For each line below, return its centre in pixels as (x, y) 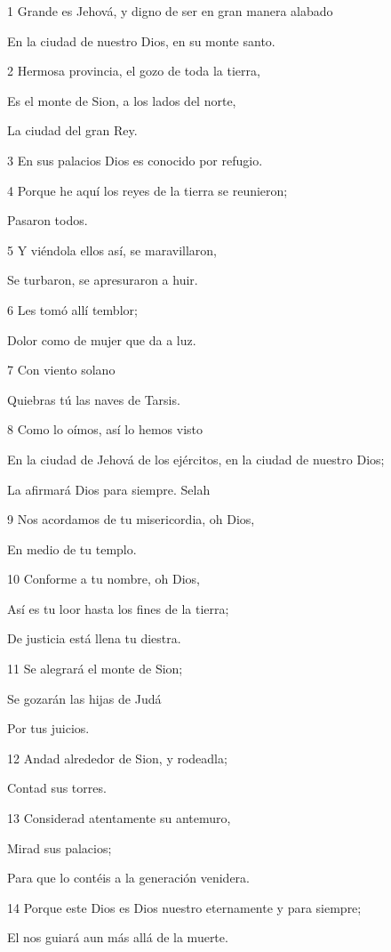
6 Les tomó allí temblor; (72, 309)
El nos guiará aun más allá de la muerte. (118, 937)
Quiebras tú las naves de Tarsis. (94, 399)
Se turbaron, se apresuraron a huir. (103, 280)
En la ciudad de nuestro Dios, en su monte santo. (141, 40)
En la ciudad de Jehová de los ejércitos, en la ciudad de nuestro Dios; (196, 459)
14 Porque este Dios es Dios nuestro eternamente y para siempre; (184, 907)
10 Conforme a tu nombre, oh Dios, (104, 579)
